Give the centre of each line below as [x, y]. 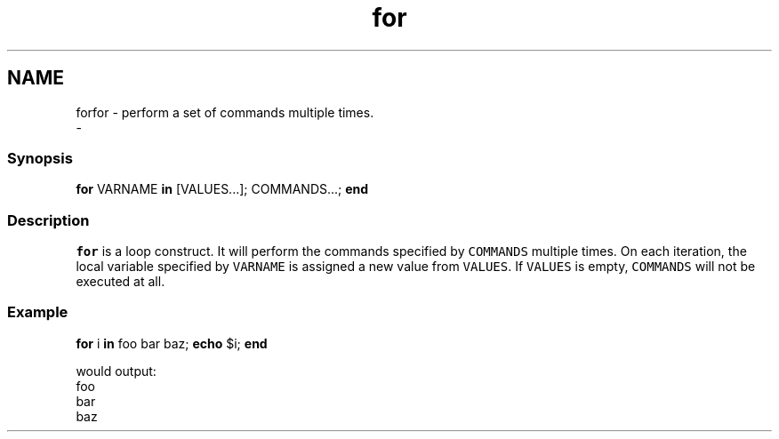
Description [48, 220]
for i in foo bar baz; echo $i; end [172, 343]
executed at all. [120, 282]
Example [38, 312]
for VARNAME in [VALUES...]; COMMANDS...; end [222, 189]
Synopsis [40, 158]
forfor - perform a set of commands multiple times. [225, 112]
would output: [116, 371]
